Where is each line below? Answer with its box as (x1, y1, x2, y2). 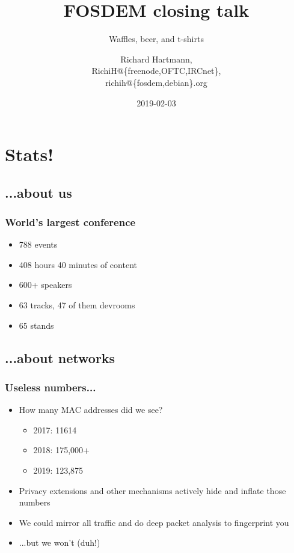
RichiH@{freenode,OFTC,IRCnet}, (91, 64, 221, 77)
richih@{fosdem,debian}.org (105, 76, 207, 88)
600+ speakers (19, 278, 72, 291)
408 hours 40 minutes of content (19, 258, 137, 270)
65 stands (19, 319, 54, 331)
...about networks (5, 348, 115, 367)
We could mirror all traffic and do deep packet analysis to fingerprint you (19, 516, 289, 528)
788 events (19, 238, 58, 251)
